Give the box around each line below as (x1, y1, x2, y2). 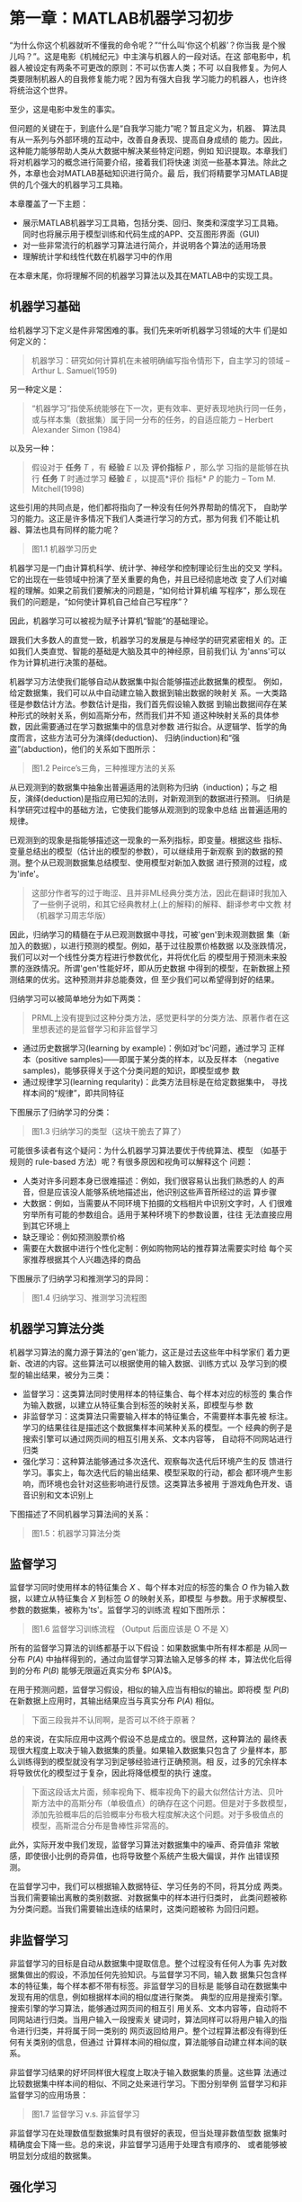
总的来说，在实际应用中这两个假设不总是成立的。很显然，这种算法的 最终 (9, 1733, 280, 1745)
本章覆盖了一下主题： (9, 198, 88, 209)
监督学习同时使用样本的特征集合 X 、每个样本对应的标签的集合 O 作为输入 (9, 1582, 282, 1593)
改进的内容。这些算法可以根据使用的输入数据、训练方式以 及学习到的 (24, 1357, 280, 1368)
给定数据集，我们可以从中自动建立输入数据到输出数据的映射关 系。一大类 (9, 687, 280, 698)
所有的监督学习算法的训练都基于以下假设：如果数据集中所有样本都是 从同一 (9, 1643, 288, 1653)
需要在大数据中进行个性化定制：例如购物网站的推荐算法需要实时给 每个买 (22, 1242, 293, 1253)
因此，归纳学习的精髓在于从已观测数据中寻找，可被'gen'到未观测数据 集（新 (9, 928, 290, 940)
